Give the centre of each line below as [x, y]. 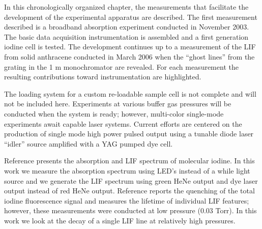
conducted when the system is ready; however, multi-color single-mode [114, 113]
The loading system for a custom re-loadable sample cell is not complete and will [130, 93]
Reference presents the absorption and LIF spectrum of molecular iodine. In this [129, 161]
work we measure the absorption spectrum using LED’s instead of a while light [127, 170]
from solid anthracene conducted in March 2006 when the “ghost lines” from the [129, 56]
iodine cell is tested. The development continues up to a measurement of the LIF [130, 47]
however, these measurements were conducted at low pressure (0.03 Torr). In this [130, 210]
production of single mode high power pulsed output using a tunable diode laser [129, 134]
